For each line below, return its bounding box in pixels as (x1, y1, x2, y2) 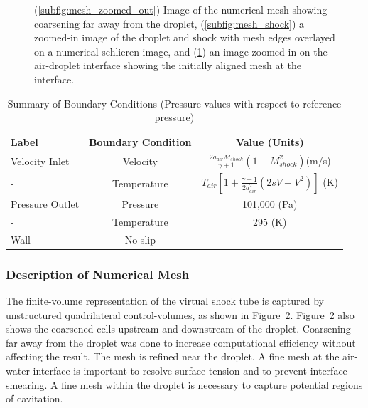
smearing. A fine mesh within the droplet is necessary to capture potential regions (6, 377, 363, 392)
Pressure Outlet (11, 197, 80, 211)
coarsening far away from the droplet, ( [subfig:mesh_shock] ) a (34, 16, 305, 31)
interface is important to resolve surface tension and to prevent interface (33, 363, 347, 378)
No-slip (124, 231, 156, 246)
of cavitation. (6, 391, 63, 406)
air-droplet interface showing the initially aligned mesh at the (34, 58, 301, 73)
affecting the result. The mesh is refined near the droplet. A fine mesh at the (6, 349, 340, 364)
